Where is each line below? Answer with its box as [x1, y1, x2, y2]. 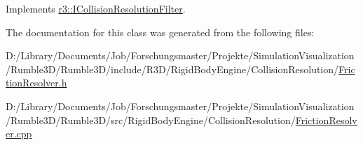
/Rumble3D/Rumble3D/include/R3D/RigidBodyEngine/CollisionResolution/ [6, 61, 339, 76]
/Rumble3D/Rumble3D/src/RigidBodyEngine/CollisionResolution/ [6, 112, 296, 127]
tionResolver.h [6, 75, 67, 90]
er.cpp [6, 126, 32, 141]
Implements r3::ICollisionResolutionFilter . [6, 1, 186, 15]
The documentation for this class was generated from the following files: [6, 24, 315, 39]
